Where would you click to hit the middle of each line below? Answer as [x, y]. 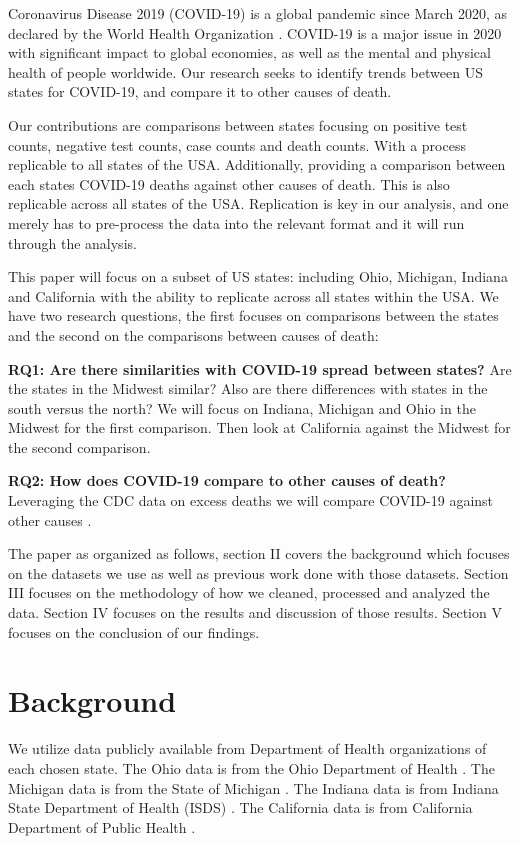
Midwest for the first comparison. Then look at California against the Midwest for [259, 427]
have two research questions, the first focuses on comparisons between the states [253, 315]
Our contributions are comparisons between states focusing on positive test [238, 124]
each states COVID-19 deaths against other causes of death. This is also [229, 183]
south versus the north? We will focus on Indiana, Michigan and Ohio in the [242, 407]
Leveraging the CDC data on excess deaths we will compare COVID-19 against [251, 500]
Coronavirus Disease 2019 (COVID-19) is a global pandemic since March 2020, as [258, 13]
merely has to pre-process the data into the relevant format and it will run [236, 222]
